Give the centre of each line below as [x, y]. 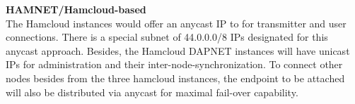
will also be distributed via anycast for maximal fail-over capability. [152, 92]
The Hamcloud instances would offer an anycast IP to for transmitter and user [176, 23]
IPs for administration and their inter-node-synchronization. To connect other [174, 64]
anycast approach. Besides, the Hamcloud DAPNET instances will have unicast [178, 50]
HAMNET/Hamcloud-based [76, 9]
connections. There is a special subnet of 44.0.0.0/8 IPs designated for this [167, 37]
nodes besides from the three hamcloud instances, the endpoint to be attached [175, 78]
